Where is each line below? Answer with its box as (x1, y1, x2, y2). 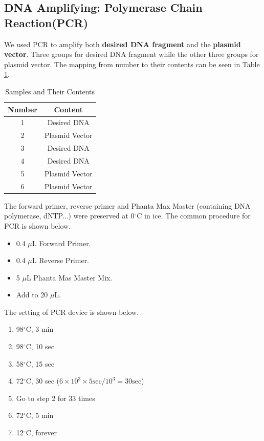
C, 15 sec (26, 358, 54, 369)
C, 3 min (26, 324, 54, 334)
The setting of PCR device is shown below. (4, 306, 139, 317)
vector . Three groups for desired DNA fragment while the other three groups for (4, 49, 259, 59)
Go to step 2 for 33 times (16, 392, 95, 403)
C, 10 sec (26, 341, 54, 352)
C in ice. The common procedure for (137, 210, 251, 221)
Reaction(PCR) (4, 14, 89, 30)
